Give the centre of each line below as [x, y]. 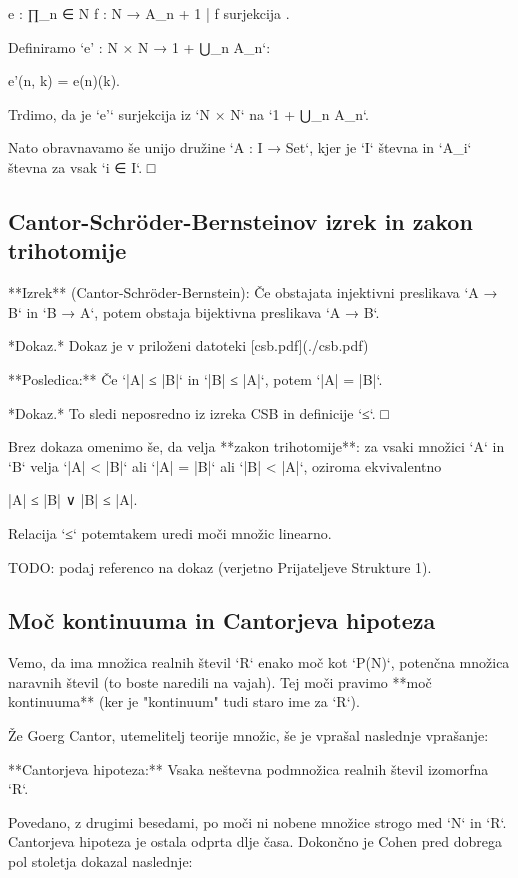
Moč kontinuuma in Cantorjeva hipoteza [222, 620]
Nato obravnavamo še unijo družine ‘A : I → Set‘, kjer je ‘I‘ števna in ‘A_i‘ [240, 147]
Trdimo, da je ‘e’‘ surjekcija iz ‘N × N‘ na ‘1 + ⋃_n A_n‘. [188, 113]
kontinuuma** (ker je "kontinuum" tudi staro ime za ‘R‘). [184, 701]
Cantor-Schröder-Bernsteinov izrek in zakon [240, 220]
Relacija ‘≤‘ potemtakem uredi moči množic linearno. [170, 532]
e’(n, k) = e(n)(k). [64, 80]
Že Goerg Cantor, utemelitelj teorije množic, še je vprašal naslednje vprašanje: [248, 735]
